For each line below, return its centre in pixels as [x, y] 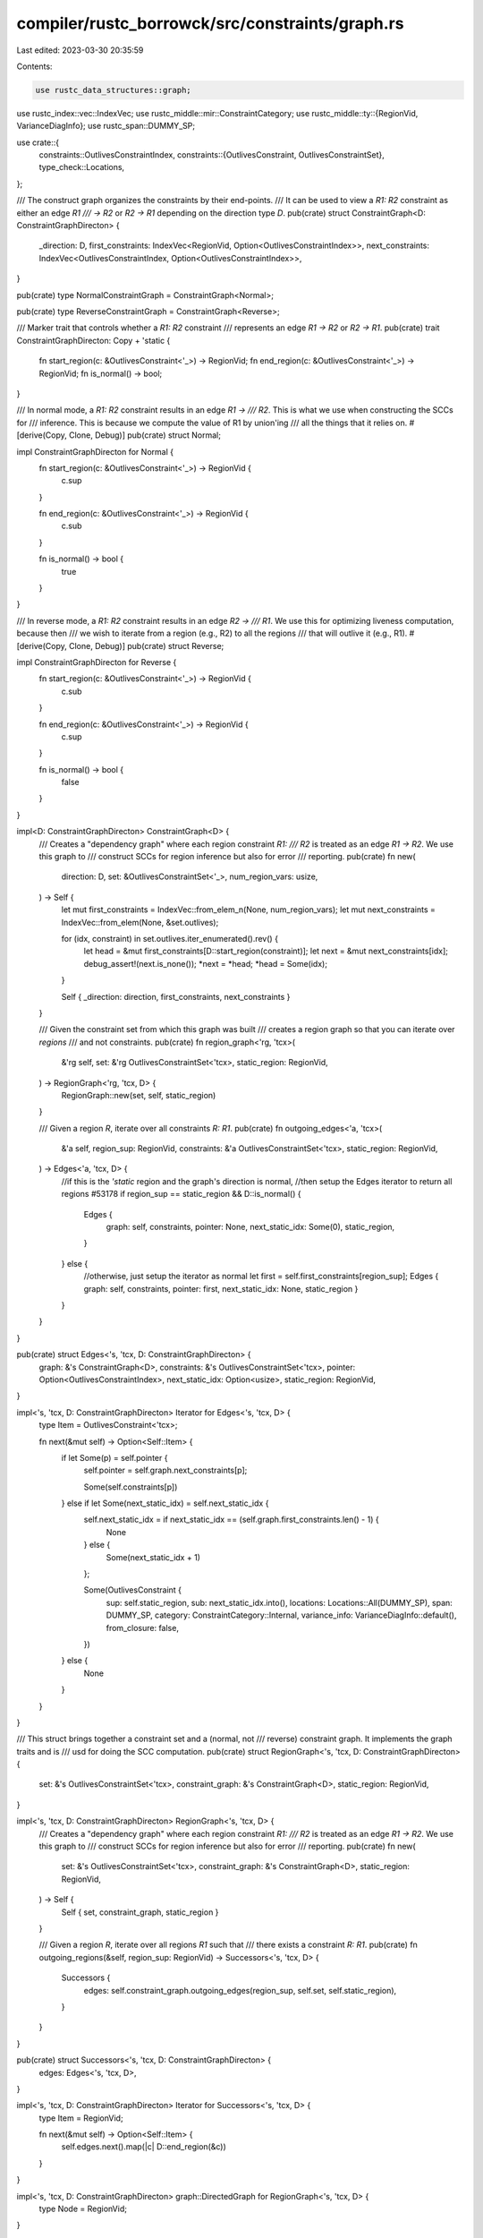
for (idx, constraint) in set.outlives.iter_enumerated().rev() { [170, 939]
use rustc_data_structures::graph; [113, 90]
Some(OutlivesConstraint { [133, 1590]
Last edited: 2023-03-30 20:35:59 [80, 50]
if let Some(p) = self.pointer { [114, 1457]
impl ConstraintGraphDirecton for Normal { [95, 451]
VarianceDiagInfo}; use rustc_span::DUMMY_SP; [106, 126]
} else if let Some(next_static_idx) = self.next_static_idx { [165, 1503]
